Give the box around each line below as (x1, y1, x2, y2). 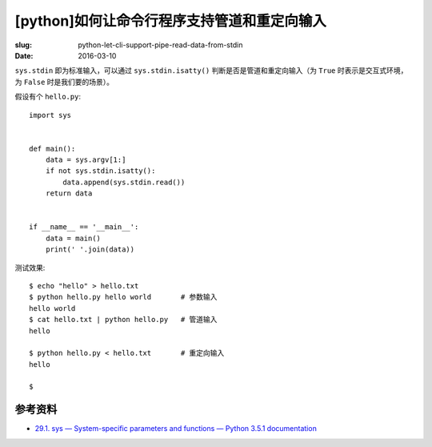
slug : (14, 40, 32, 50)
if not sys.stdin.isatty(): (45, 167, 156, 175)
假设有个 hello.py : (14, 92, 82, 102)
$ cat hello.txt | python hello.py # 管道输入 (29, 315, 218, 324)
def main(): (29, 144, 76, 153)
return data (45, 189, 93, 198)
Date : (14, 50, 34, 60)
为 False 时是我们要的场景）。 (14, 77, 114, 87)
